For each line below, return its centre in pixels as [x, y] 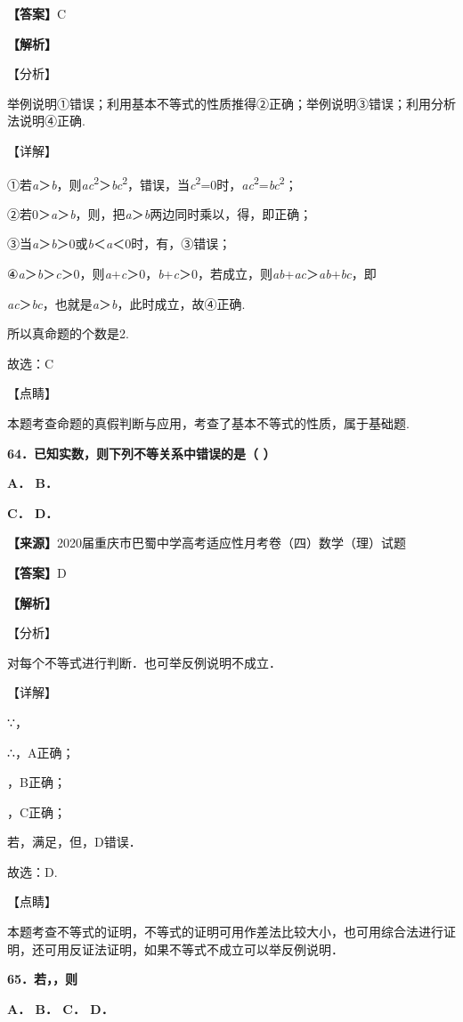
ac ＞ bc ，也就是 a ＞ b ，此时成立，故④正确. [126, 303]
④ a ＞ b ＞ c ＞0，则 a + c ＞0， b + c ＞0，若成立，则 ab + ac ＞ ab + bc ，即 [192, 273]
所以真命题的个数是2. [68, 333]
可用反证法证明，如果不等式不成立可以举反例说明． [194, 949]
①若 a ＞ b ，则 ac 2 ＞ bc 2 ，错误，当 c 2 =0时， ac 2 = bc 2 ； [152, 182]
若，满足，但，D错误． [74, 842]
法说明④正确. [46, 121]
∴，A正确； [41, 752]
